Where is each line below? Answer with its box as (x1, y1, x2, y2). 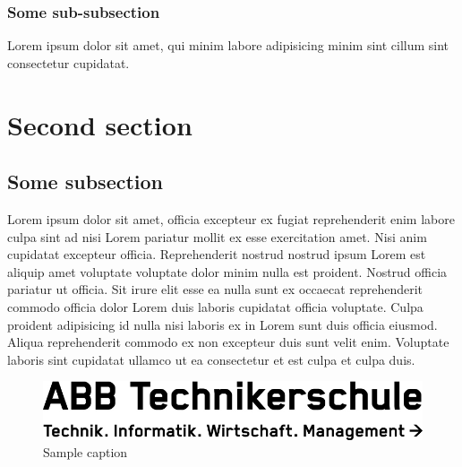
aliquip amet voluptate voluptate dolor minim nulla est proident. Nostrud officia (7, 262, 448, 281)
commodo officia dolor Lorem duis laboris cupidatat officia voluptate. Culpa (7, 297, 423, 316)
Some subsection (7, 168, 164, 195)
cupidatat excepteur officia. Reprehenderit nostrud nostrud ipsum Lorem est (7, 245, 426, 264)
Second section (7, 106, 192, 143)
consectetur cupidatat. (7, 53, 130, 72)
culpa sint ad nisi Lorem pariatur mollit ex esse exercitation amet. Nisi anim (7, 227, 427, 246)
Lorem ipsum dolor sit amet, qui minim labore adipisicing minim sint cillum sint (7, 36, 449, 55)
